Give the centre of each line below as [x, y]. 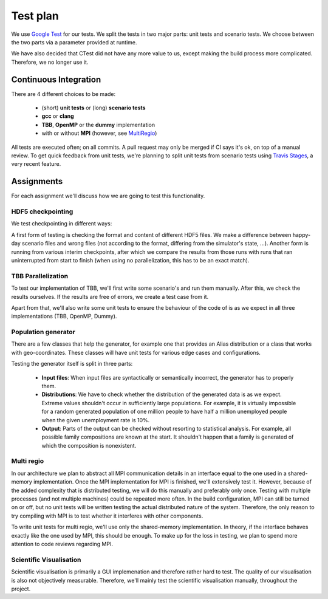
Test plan [35, 16]
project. [21, 589]
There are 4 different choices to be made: [63, 94]
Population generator [43, 332]
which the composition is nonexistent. [89, 445]
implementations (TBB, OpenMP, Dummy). [64, 317]
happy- [302, 234]
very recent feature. [36, 164]
